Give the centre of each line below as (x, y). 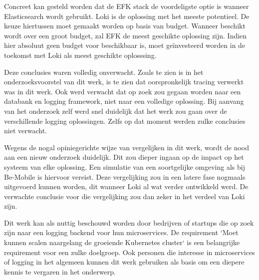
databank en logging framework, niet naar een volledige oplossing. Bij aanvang (124, 101)
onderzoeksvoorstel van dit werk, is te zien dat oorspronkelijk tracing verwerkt (124, 82)
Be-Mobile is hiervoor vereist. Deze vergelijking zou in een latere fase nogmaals (125, 176)
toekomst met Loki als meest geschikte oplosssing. (80, 55)
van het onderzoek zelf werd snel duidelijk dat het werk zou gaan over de (116, 111)
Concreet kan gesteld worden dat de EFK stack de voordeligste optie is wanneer (127, 6)
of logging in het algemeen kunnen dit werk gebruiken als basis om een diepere (124, 262)
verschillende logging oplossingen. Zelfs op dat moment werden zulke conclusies (125, 121)
